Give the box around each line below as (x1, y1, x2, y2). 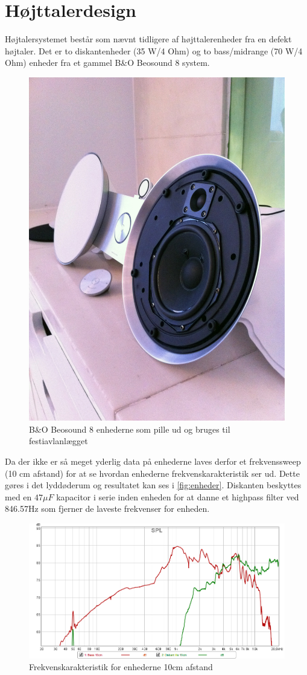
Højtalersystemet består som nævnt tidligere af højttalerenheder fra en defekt (5, 33, 292, 45)
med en (5, 490, 32, 503)
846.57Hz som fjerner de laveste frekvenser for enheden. (5, 502, 210, 515)
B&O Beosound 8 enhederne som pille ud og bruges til (29, 422, 230, 435)
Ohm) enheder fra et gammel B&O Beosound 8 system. (5, 56, 210, 69)
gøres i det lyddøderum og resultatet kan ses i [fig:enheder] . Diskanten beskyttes (5, 479, 302, 491)
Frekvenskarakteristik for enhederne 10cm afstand (29, 660, 213, 673)
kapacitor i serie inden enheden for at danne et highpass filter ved (56, 490, 299, 503)
